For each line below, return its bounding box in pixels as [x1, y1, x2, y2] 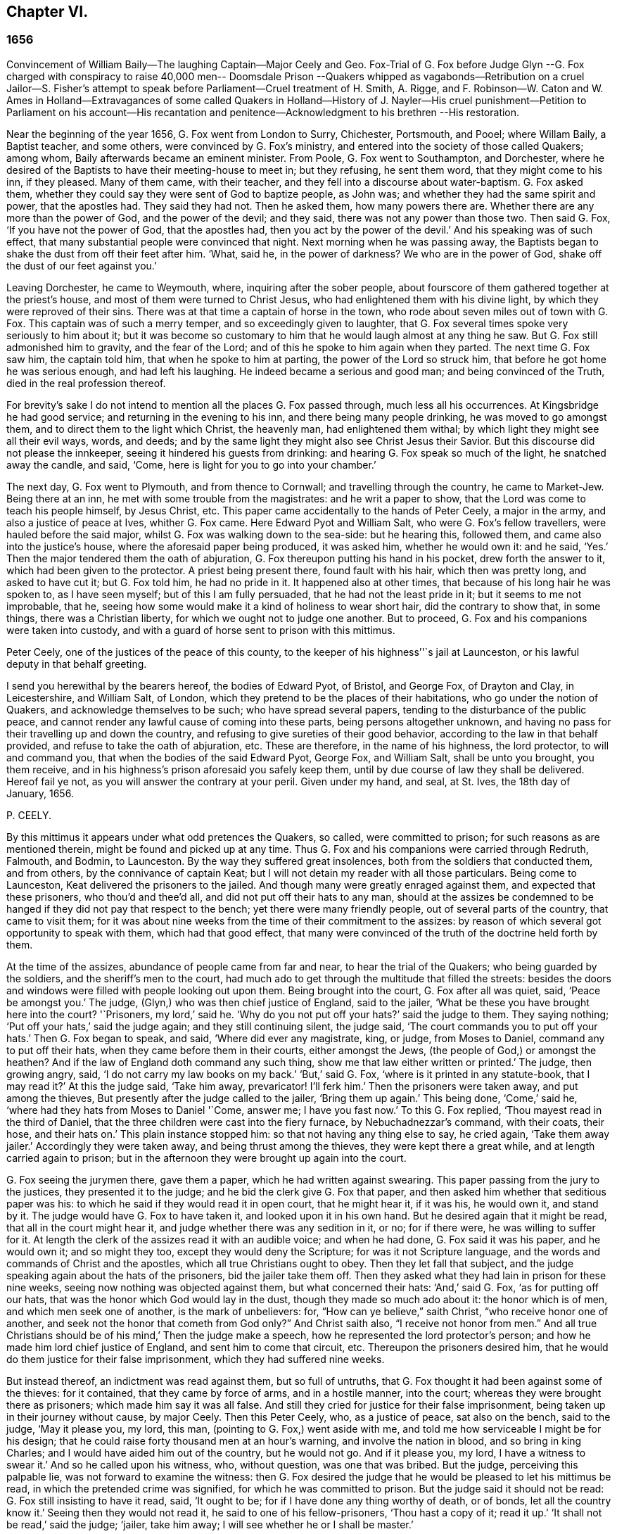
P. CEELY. [6, 809, 52, 821]
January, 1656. [6, 787, 74, 799]
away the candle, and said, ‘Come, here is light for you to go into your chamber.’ [6, 458, 376, 471]
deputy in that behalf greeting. [6, 657, 147, 670]
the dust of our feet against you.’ [6, 259, 157, 272]
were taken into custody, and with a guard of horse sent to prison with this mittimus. [6, 623, 395, 636]
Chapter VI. [6, 3, 89, 20]
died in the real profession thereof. [6, 376, 166, 389]
